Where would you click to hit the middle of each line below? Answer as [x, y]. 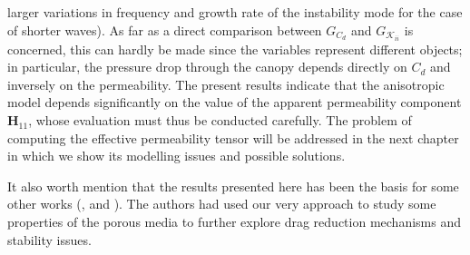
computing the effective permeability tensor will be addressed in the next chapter [233, 137]
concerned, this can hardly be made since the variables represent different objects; [235, 49]
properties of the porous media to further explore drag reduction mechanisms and [234, 222]
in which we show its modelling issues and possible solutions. [176, 156]
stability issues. [49, 239]
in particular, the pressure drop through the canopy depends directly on [207, 67]
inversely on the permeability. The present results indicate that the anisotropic [226, 84]
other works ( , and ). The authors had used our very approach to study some [222, 204]
